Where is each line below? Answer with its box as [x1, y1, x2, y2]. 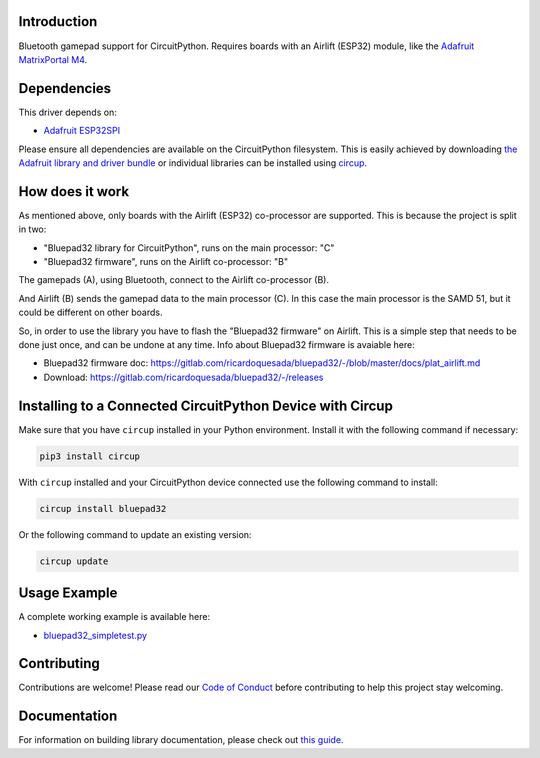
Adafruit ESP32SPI [43, 125, 120, 137]
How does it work [18, 183, 130, 200]
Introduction [18, 13, 98, 30]
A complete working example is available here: [18, 611, 210, 623]
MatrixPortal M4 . [18, 53, 88, 65]
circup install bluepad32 [39, 503, 167, 514]
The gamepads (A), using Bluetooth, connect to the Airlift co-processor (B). [18, 274, 330, 286]
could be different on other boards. [18, 306, 163, 319]
